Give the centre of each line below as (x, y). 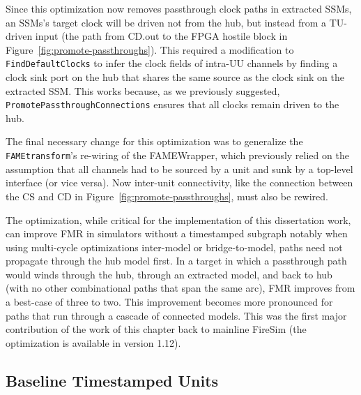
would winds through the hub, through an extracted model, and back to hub (169, 274)
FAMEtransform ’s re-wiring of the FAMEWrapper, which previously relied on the (177, 155)
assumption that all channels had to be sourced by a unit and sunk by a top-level (179, 169)
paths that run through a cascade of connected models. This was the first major (176, 315)
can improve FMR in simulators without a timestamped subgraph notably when (177, 233)
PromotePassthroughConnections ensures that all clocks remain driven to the (172, 104)
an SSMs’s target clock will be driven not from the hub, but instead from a (166, 22)
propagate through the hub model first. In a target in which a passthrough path (176, 261)
